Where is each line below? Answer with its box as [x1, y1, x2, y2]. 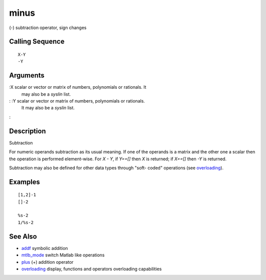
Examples [9, 177, 40, 186]
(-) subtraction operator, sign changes [9, 25, 87, 31]
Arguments [9, 71, 45, 80]
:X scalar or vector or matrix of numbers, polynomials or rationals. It [9, 84, 146, 90]
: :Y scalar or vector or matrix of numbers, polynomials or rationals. [9, 98, 145, 104]
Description [9, 127, 46, 135]
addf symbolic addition [21, 245, 68, 251]
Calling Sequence [9, 37, 65, 46]
